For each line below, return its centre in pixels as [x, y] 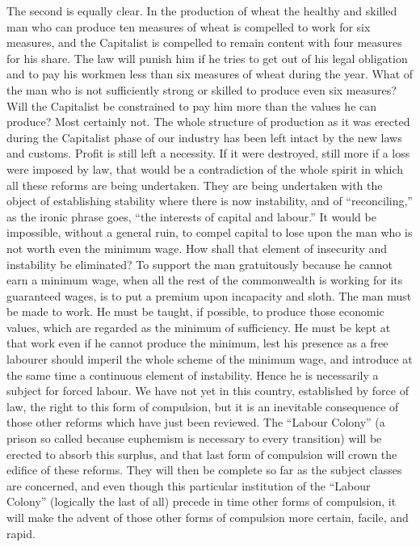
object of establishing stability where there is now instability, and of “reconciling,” [210, 201]
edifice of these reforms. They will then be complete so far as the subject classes [204, 470]
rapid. [21, 533]
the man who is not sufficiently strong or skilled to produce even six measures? [202, 89]
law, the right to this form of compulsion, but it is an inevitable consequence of [203, 406]
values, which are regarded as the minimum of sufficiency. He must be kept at [199, 327]
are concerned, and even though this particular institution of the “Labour [189, 485]
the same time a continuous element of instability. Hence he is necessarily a [193, 374]
